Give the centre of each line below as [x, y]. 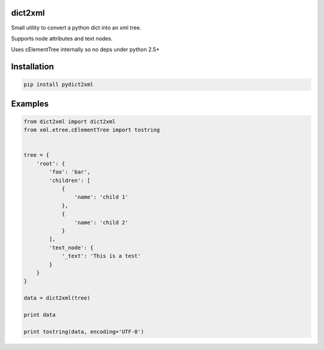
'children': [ [70, 180]
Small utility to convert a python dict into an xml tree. [76, 28]
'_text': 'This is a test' [101, 256]
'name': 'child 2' [101, 222]
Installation [32, 67]
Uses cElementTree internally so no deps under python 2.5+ [85, 50]
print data [40, 315]
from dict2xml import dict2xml [70, 121]
